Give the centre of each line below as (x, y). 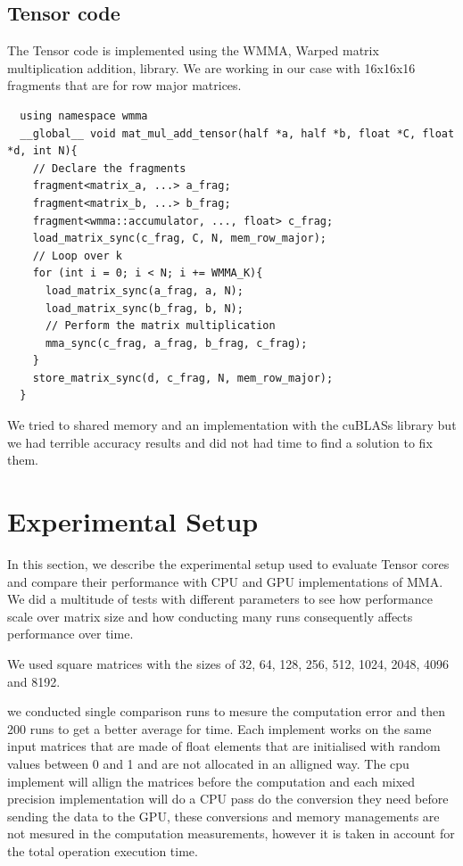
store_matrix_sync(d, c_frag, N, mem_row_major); (183, 378)
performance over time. (70, 634)
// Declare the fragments (109, 168)
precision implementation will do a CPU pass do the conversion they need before (228, 799)
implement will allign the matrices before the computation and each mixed (211, 781)
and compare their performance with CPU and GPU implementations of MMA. (225, 581)
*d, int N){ (42, 151)
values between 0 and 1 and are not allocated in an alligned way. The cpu (208, 763)
